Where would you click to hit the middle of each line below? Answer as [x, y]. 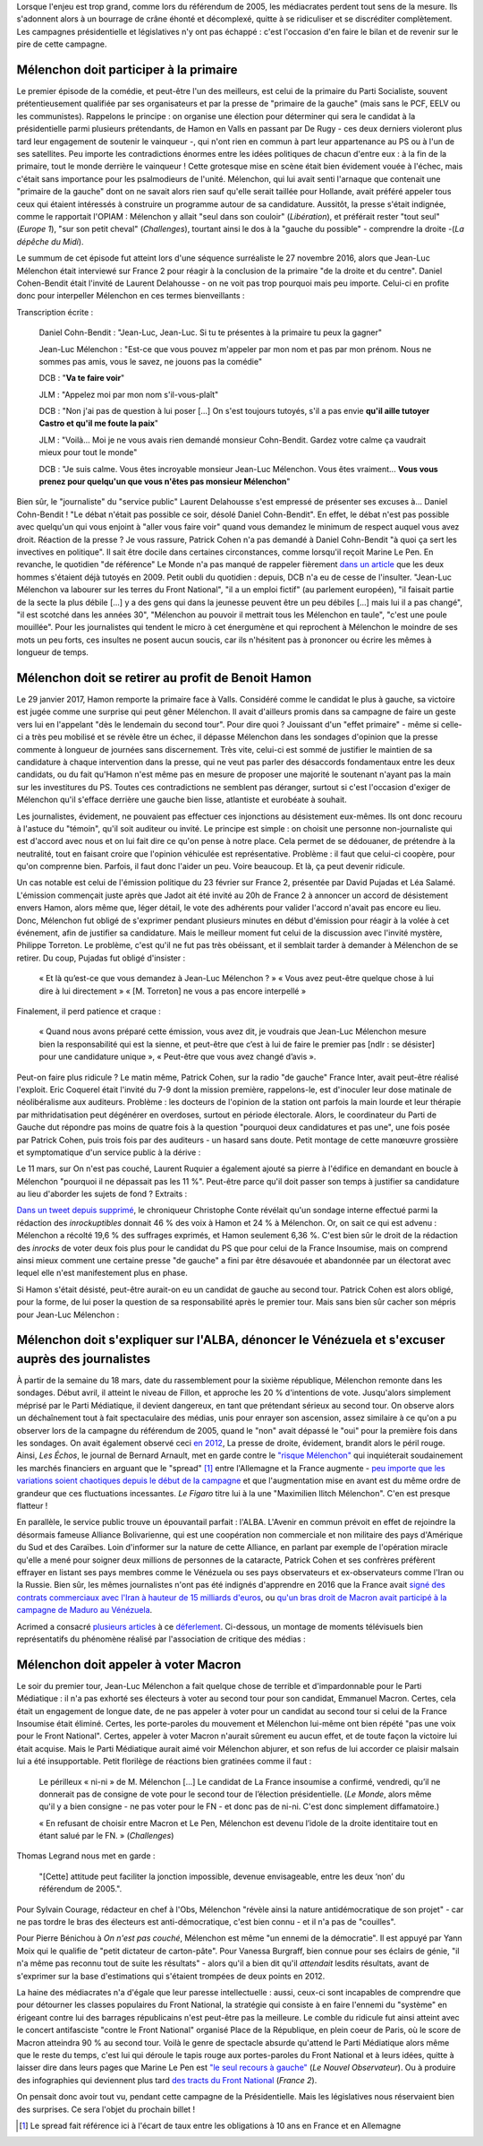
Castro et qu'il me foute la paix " [99, 423]
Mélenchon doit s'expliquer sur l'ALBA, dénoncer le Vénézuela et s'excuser [231, 1340]
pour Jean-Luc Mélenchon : [68, 1314]
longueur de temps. [53, 652]
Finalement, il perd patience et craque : [89, 1011]
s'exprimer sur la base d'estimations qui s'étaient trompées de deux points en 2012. [171, 1976]
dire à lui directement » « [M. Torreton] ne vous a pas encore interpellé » [173, 991]
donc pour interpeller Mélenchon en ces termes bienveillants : [131, 296]
